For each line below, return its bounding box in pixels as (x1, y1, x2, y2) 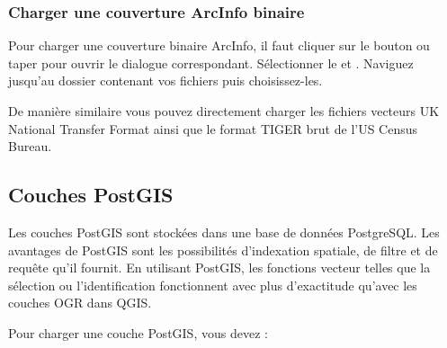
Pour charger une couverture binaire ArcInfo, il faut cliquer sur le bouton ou (8, 36, 430, 55)
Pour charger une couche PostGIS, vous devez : (8, 323, 268, 342)
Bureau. (8, 137, 52, 156)
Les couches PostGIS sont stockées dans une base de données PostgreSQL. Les (8, 222, 440, 241)
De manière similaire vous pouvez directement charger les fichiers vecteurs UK (8, 102, 440, 120)
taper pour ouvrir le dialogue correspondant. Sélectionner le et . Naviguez (8, 53, 414, 72)
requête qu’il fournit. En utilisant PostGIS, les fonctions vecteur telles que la (8, 258, 431, 277)
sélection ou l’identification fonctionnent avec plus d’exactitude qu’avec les (8, 275, 417, 294)
